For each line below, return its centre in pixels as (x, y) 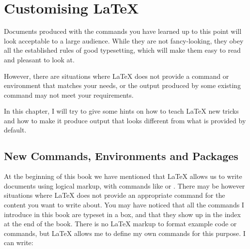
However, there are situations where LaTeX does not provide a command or (117, 76)
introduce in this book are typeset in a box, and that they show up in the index (122, 214)
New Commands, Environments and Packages (121, 156)
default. (15, 130)
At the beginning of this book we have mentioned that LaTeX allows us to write (123, 176)
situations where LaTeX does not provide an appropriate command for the (115, 195)
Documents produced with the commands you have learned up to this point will (123, 31)
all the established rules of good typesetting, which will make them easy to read (122, 50)
